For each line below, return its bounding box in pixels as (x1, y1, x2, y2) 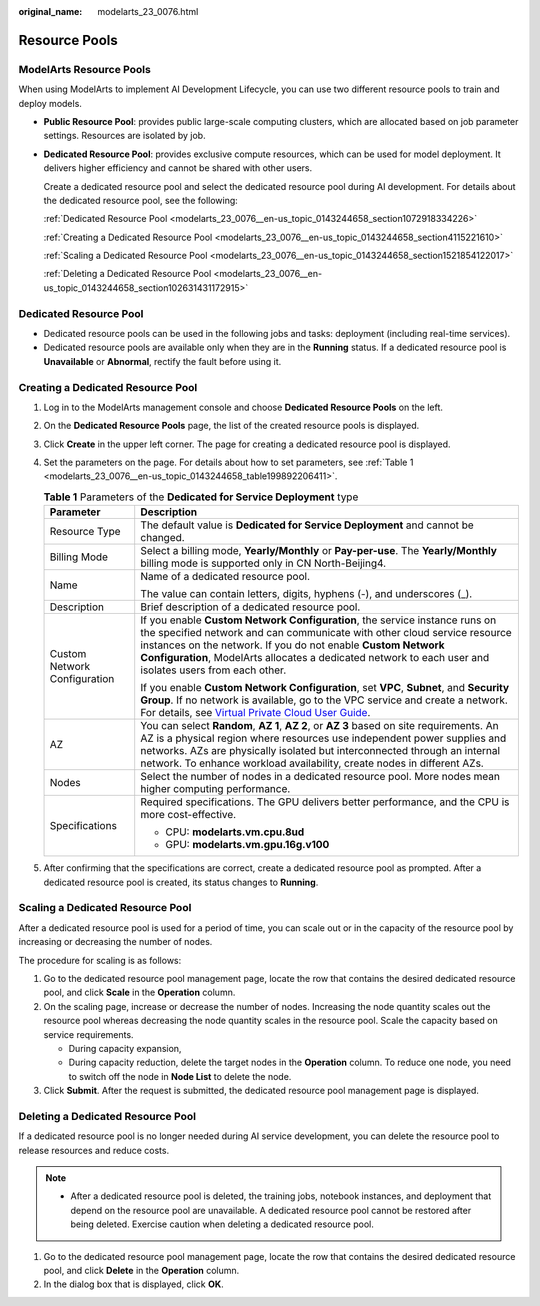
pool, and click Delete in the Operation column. (43, 1264, 240, 1276)
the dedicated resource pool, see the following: (43, 194, 239, 206)
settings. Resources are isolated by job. (43, 130, 206, 142)
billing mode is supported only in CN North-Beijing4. (140, 556, 387, 570)
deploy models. (18, 97, 82, 109)
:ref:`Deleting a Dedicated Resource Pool (43, 268, 212, 280)
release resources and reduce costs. (18, 1144, 170, 1156)
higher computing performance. (140, 782, 291, 796)
